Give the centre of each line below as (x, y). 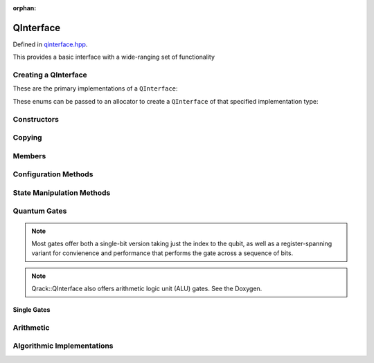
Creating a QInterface (50, 75)
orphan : (25, 8)
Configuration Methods (53, 174)
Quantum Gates (40, 211)
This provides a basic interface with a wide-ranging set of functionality (114, 57)
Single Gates (32, 310)
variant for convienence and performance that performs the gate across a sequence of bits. (162, 253)
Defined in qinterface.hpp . (50, 44)
